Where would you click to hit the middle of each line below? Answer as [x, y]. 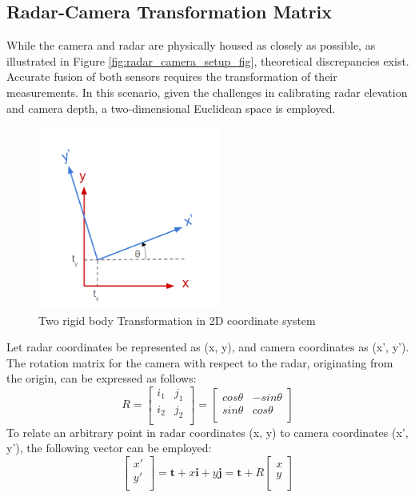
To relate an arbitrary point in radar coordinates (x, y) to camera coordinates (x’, [207, 432]
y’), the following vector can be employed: [109, 448]
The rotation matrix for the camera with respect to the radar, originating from [200, 362]
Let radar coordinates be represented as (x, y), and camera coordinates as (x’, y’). [208, 347]
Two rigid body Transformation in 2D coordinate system [177, 320]
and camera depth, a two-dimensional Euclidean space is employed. [171, 108]
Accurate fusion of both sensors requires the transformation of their [172, 76]
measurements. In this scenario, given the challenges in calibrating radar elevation [207, 92]
